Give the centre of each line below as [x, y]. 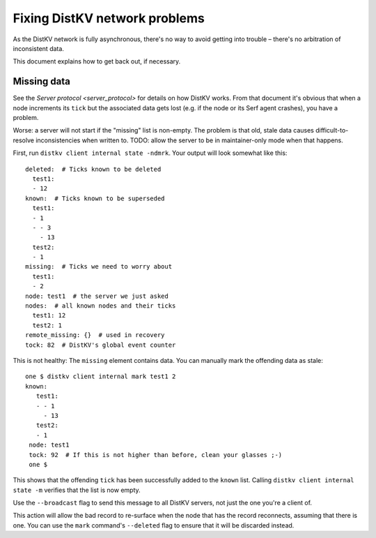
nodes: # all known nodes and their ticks [101, 306]
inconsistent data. [38, 48]
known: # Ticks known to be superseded [95, 198]
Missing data [42, 81]
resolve [24, 140]
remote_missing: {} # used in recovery [95, 335]
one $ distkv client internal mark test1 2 [101, 376]
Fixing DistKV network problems [109, 18]
